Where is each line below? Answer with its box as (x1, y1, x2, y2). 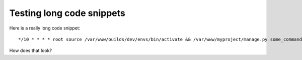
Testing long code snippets (9, 7, 125, 18)
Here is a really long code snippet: (9, 25, 81, 31)
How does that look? (9, 47, 52, 53)
